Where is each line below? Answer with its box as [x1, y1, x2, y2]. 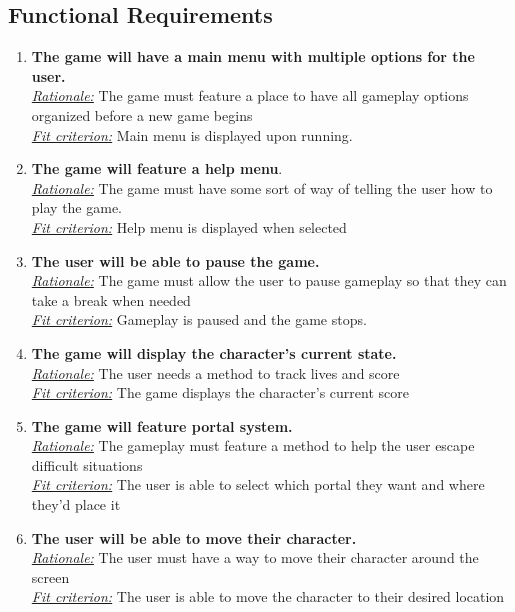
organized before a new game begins [31, 104, 253, 125]
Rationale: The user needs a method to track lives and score [31, 362, 400, 383]
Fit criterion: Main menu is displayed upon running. [31, 124, 353, 145]
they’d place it [31, 494, 121, 515]
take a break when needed [31, 289, 191, 310]
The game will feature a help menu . [31, 158, 283, 179]
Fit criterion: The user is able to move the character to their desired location [31, 586, 505, 607]
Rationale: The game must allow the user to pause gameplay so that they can [31, 270, 507, 291]
